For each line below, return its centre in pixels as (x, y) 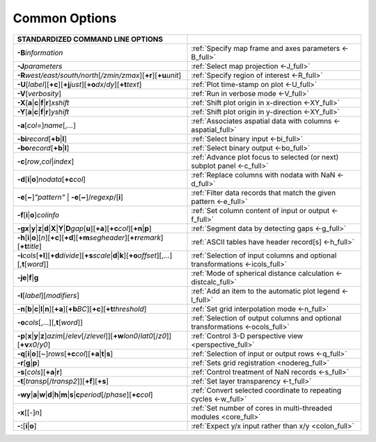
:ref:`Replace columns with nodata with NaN (263, 175)
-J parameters (40, 66)
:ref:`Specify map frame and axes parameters (266, 48)
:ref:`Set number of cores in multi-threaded (262, 408)
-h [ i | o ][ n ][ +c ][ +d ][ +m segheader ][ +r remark (89, 237)
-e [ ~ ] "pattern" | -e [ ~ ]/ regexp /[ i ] (70, 197)
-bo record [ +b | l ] (43, 148)
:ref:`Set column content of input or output (260, 210)
